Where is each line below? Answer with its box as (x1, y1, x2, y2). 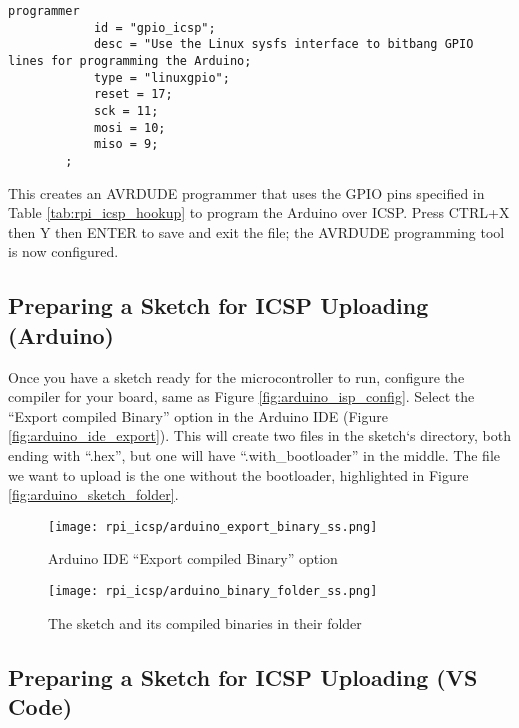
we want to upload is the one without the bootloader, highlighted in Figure (8, 464, 469, 485)
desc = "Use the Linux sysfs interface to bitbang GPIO (93, 37, 474, 52)
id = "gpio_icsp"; (93, 20, 216, 35)
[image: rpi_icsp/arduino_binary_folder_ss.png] (48, 583, 378, 598)
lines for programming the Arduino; (8, 53, 252, 68)
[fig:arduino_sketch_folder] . (8, 484, 179, 505)
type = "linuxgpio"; (93, 70, 230, 85)
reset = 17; (93, 87, 173, 102)
